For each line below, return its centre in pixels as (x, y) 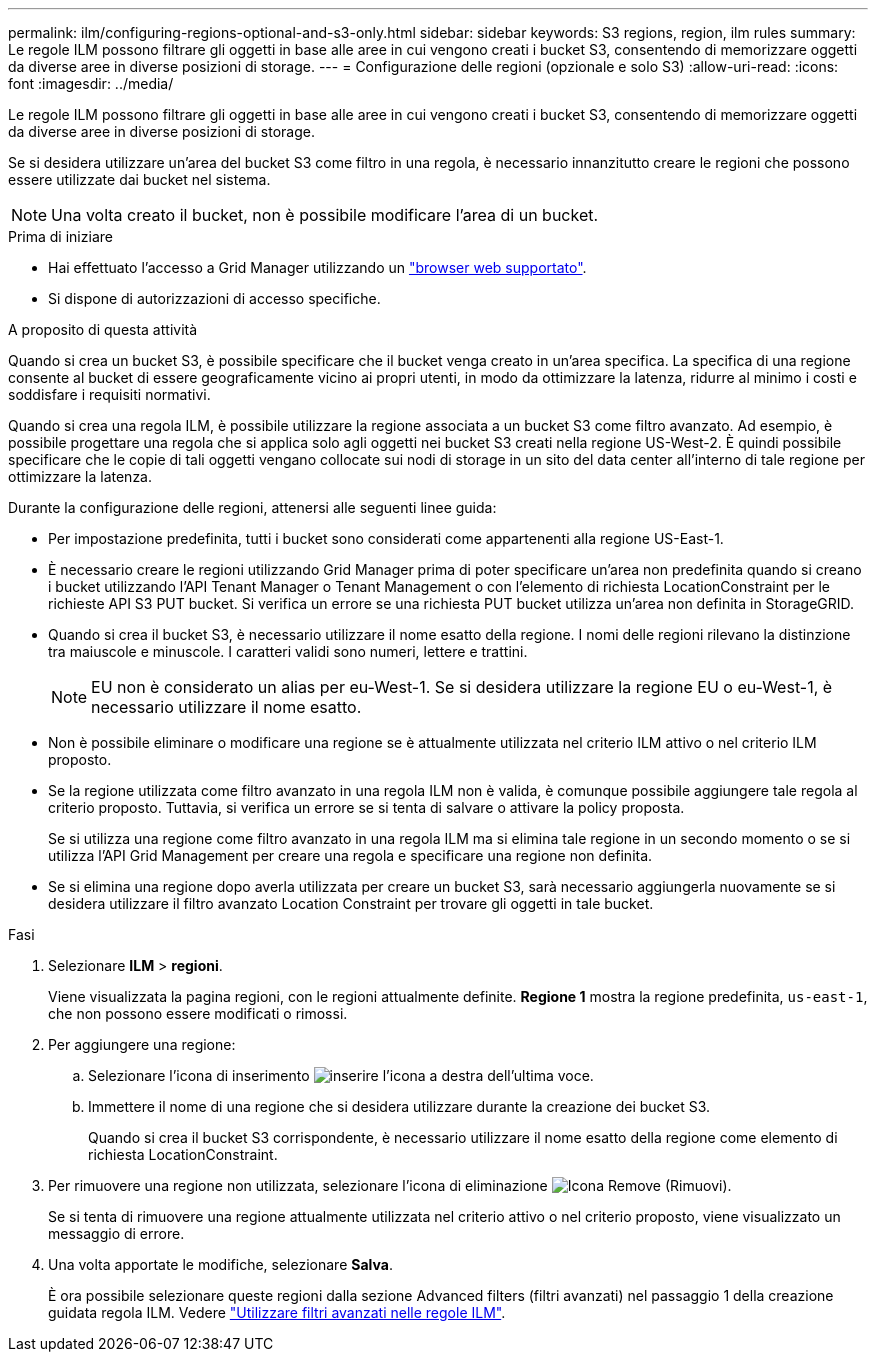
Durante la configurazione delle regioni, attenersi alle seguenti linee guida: (252, 507)
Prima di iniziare (60, 236)
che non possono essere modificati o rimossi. (198, 1013)
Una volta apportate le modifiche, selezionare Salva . (220, 1264)
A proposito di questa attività (103, 329)
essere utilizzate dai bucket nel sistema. (139, 179)
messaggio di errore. (116, 1233)
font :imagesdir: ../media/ (91, 83)
